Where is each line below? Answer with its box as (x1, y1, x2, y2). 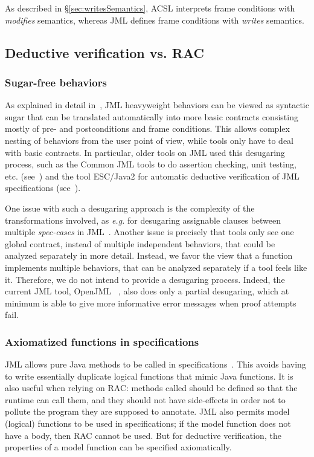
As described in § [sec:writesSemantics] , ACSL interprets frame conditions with (5, 2, 295, 14)
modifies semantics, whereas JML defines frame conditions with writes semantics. (5, 13, 304, 26)
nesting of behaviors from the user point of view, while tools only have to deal (5, 134, 293, 146)
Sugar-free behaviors (5, 74, 107, 89)
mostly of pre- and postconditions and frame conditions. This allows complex (5, 122, 290, 135)
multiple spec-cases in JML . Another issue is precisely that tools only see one (5, 225, 294, 238)
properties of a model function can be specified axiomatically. (5, 441, 232, 453)
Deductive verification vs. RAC (5, 43, 204, 62)
